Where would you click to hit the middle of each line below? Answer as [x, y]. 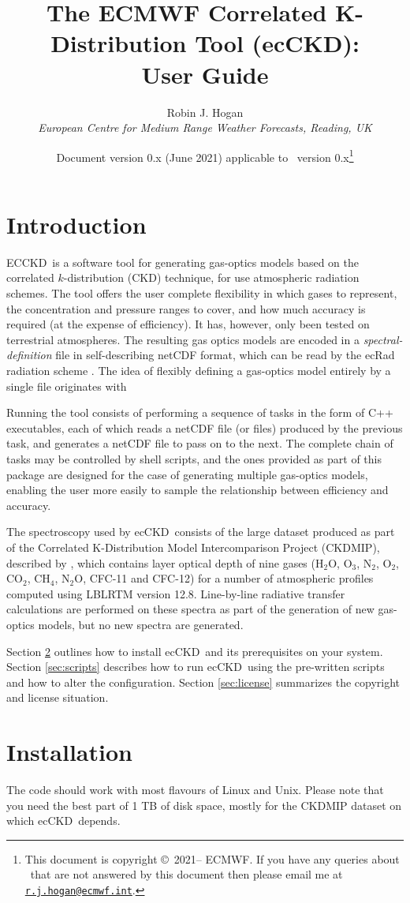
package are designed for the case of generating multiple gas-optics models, [187, 474]
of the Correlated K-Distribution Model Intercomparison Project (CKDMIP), [193, 547]
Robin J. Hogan [205, 112]
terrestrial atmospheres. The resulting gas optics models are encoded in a [183, 339]
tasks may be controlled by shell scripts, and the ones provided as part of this [194, 459]
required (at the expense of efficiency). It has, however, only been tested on [188, 324]
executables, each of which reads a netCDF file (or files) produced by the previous [205, 427]
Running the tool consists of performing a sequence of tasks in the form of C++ [200, 412]
